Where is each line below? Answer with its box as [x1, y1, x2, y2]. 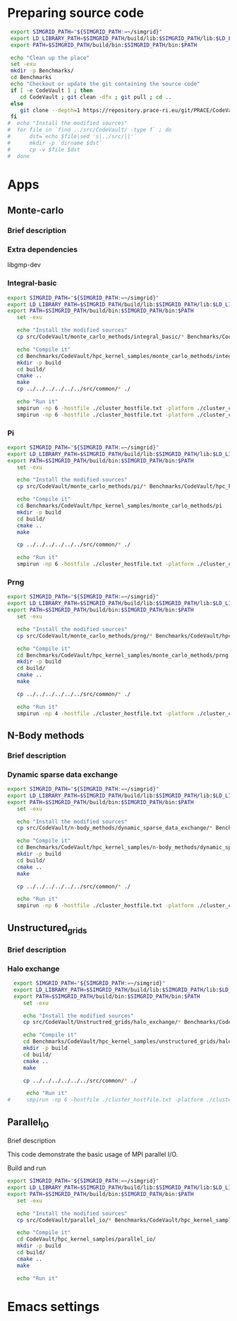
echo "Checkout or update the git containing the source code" [10, 80, 200, 88]
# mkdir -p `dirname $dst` [7, 139, 102, 146]
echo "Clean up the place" [10, 54, 90, 61]
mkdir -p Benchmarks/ [10, 67, 74, 75]
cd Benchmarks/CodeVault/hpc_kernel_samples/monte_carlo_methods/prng [16, 652, 229, 659]
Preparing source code [7, 5, 145, 21]
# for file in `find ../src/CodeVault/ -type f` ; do [7, 126, 172, 133]
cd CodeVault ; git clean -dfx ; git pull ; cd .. [20, 93, 172, 100]
